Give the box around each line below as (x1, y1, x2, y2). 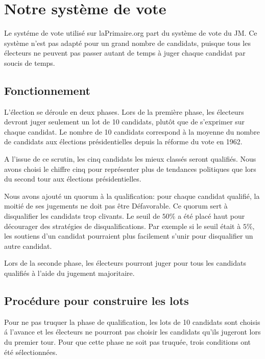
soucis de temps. (4, 57, 55, 68)
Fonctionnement (4, 82, 90, 98)
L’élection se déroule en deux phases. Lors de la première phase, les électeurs (4, 106, 244, 117)
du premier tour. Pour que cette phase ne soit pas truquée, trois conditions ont (4, 337, 251, 347)
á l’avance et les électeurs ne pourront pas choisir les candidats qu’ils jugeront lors (4, 326, 261, 337)
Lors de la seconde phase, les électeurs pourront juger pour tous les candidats (4, 258, 246, 268)
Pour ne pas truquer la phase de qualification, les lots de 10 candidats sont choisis (4, 316, 260, 327)
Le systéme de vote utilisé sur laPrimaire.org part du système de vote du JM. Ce (4, 28, 257, 38)
